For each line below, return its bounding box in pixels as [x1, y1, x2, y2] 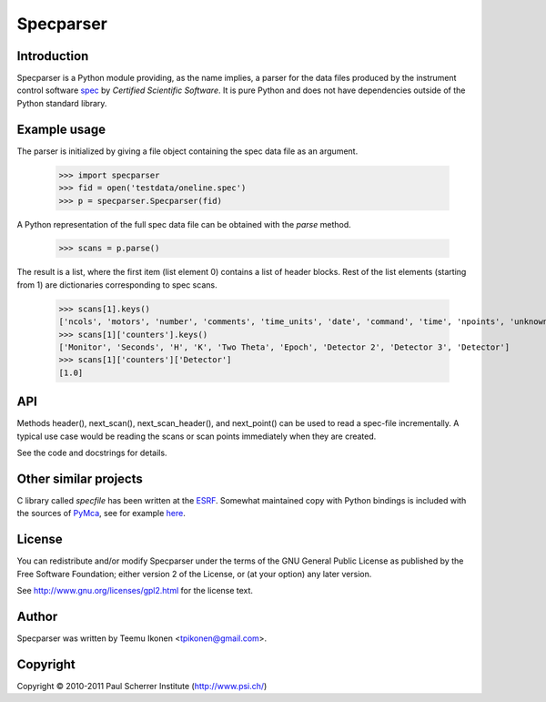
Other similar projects [16, 471, 143, 486]
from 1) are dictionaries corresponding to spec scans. [16, 279, 217, 290]
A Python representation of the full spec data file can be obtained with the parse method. [16, 219, 352, 229]
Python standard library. [16, 97, 107, 108]
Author [16, 608, 58, 624]
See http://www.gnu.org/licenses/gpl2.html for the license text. [16, 585, 254, 596]
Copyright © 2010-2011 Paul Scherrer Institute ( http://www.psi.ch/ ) [16, 680, 268, 691]
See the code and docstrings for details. [16, 447, 167, 459]
